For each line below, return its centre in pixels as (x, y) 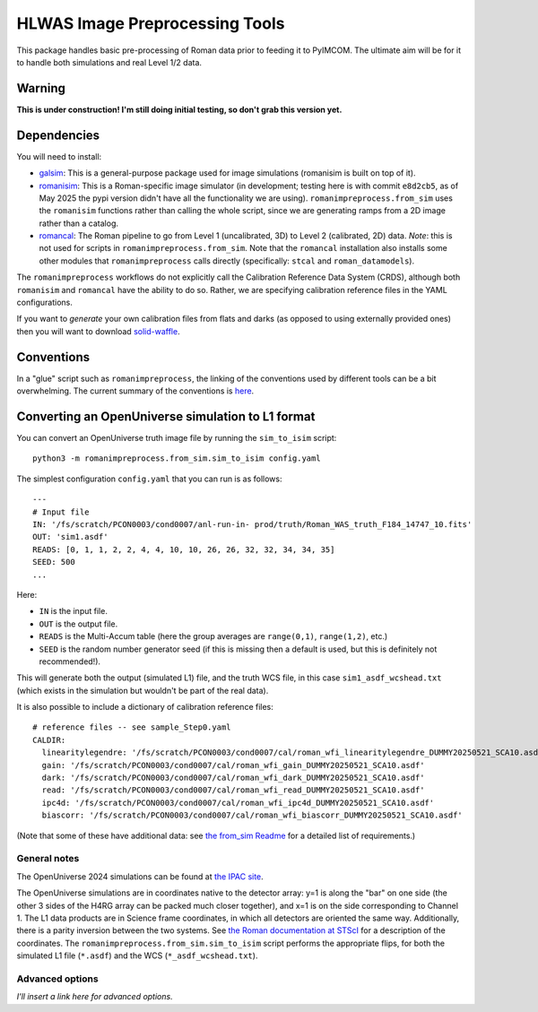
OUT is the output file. (78, 624)
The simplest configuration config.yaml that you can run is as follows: (149, 479)
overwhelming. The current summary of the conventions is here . (135, 391)
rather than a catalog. (78, 223)
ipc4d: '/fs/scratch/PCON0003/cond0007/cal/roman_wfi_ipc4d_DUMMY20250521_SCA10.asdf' (238, 803)
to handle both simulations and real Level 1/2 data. (109, 62)
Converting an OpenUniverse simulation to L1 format (166, 416)
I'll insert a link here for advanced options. (95, 997)
